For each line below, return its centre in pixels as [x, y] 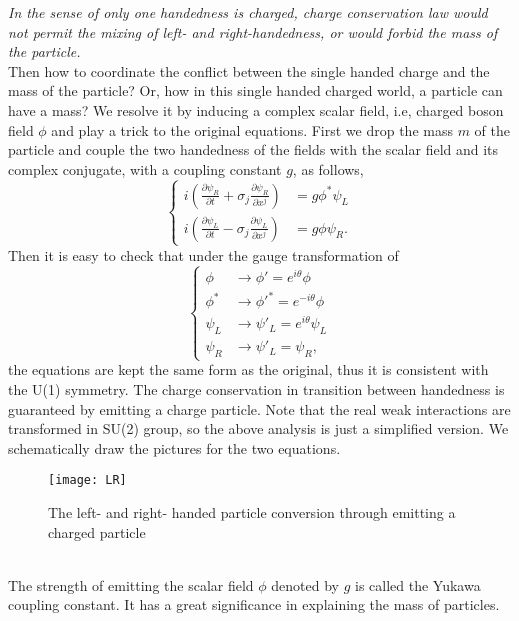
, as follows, [328, 168]
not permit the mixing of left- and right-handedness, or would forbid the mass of [253, 31]
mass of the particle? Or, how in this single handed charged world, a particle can [255, 90]
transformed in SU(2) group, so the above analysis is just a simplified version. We [258, 428]
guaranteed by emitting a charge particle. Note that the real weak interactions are [259, 408]
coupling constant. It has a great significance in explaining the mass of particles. [254, 604]
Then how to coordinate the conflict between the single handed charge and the [249, 70]
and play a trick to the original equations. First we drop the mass [252, 129]
